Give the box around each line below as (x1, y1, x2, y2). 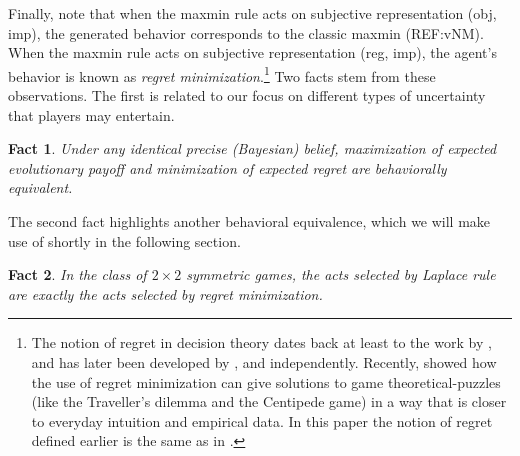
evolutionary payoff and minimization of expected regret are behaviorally (8, 157, 447, 178)
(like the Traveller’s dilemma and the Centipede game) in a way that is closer (31, 391, 507, 412)
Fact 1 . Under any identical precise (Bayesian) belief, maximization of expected (8, 138, 497, 159)
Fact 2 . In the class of (8, 264, 147, 285)
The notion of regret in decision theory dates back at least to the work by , (31, 332, 492, 353)
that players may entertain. (8, 104, 175, 125)
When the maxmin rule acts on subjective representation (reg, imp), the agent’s (8, 42, 497, 63)
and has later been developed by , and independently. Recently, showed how (31, 351, 497, 372)
